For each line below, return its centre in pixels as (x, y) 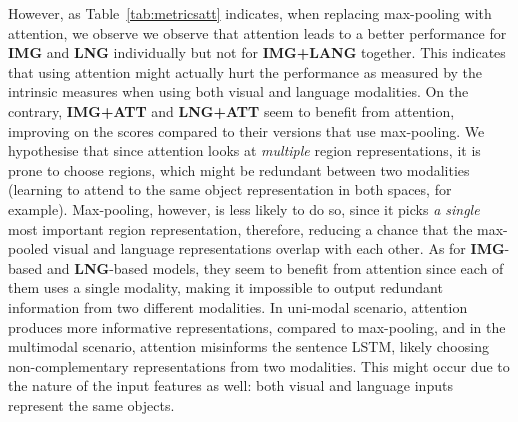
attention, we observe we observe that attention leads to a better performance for (257, 32)
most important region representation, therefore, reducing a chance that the (240, 228)
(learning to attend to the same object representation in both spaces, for (230, 189)
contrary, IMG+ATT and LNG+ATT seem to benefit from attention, (231, 110)
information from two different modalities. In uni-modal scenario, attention (238, 306)
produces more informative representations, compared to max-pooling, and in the (257, 326)
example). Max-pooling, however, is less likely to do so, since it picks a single (244, 208)
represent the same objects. (91, 404)
